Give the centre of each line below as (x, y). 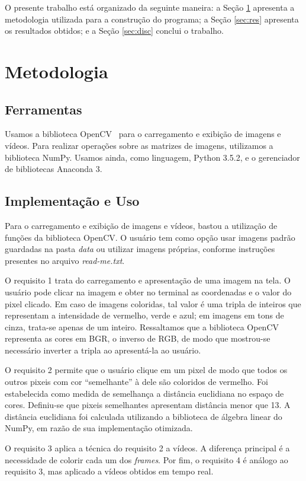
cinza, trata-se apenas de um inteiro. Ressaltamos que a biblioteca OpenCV (142, 326)
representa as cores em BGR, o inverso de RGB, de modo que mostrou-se (138, 338)
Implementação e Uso (72, 201)
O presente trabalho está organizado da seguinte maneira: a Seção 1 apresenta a (150, 7)
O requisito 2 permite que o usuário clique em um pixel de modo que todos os (146, 370)
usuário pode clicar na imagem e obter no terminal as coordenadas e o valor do (148, 292)
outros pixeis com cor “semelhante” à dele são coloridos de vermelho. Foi (136, 382)
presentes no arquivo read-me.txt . (65, 260)
